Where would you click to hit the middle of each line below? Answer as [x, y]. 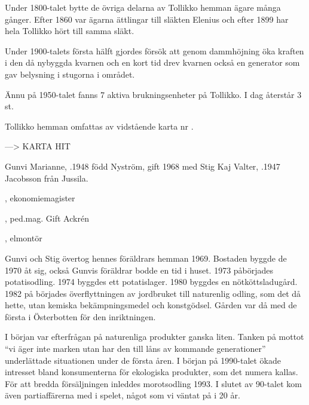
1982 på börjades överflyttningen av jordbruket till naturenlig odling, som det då [153, 293]
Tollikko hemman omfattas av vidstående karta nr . [99, 126]
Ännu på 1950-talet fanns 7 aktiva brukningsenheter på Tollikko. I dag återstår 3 [153, 94]
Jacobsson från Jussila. [47, 178]
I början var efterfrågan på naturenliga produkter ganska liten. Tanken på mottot [154, 337]
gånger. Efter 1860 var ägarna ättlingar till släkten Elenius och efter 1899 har [147, 19]
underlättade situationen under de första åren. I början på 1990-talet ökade [143, 360]
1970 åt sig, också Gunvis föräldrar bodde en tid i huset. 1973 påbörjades [139, 270]
